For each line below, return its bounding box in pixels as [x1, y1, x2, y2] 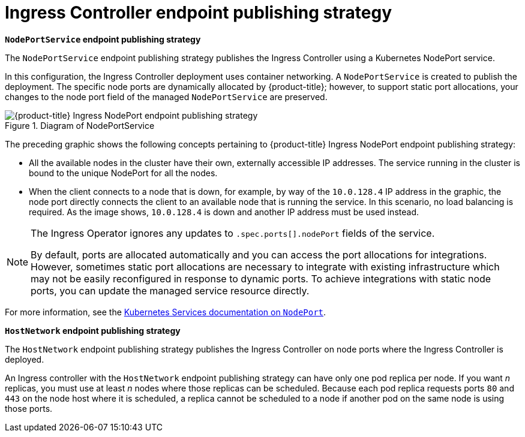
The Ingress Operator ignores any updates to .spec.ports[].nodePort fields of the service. [31, 227, 435, 239]
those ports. [5, 403, 53, 414]
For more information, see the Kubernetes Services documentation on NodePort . [5, 306, 326, 317]
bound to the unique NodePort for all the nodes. [29, 167, 218, 178]
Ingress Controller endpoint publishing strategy [5, 2, 392, 23]
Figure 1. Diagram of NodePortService [5, 120, 155, 131]
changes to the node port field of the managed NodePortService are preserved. [5, 91, 328, 102]
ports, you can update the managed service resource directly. [31, 284, 310, 297]
